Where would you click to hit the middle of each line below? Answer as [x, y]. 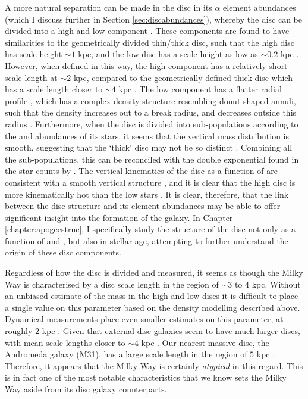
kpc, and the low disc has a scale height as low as [168, 54]
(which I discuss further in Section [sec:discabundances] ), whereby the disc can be [153, 19]
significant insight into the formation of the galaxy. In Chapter [119, 217]
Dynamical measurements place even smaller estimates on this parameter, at [144, 319]
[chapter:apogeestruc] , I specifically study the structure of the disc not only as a [150, 229]
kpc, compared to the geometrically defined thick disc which [183, 77]
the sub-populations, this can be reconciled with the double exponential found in [152, 159]
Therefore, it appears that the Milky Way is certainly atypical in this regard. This [154, 365]
